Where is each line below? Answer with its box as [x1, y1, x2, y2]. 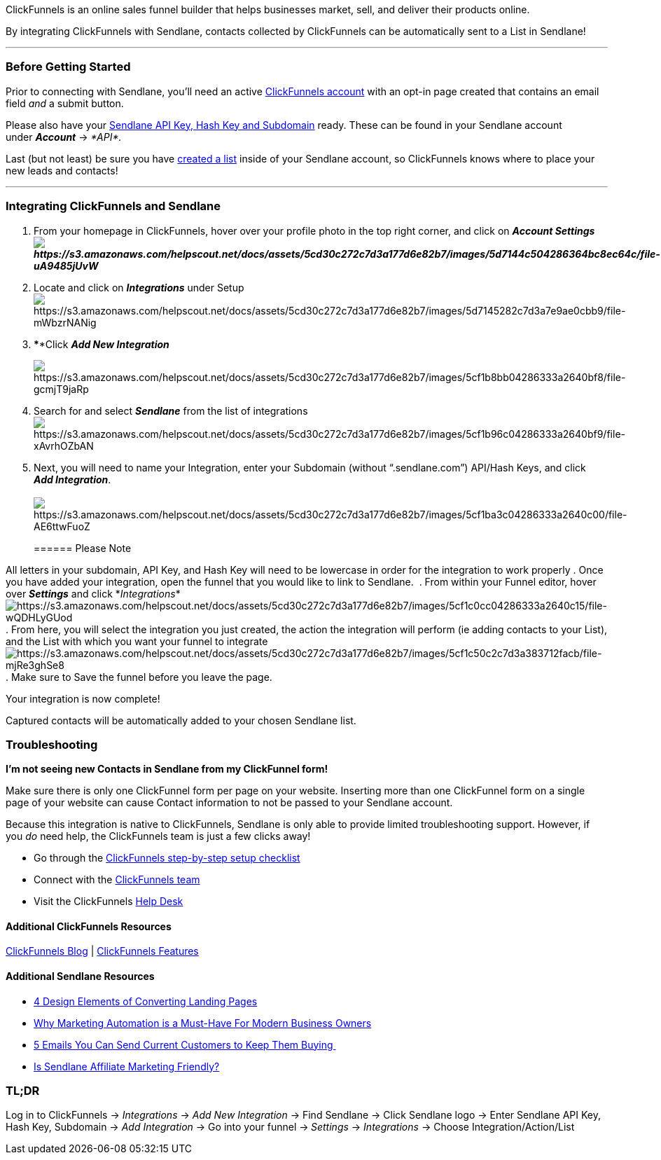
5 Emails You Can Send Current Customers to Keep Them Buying [34, 1038, 333, 1051]
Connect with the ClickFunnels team [34, 874, 200, 886]
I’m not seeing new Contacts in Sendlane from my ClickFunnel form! [6, 763, 328, 775]
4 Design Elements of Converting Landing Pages [34, 995, 258, 1007]
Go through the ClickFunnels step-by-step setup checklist [34, 852, 300, 864]
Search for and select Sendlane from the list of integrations [34, 404, 308, 417]
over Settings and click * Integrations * [6, 587, 181, 600]
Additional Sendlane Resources [6, 970, 155, 983]
